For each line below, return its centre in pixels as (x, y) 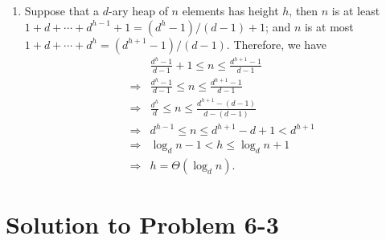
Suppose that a (62, 10)
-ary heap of (138, 10)
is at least (356, 10)
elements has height (230, 10)
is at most (329, 26)
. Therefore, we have (276, 44)
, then (304, 10)
